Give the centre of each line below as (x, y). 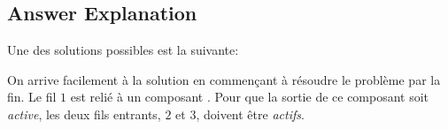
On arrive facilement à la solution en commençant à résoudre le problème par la (224, 79)
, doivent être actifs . (250, 114)
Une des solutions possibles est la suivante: (123, 50)
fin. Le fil (32, 97)
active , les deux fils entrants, (84, 114)
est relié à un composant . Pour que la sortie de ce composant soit (250, 97)
